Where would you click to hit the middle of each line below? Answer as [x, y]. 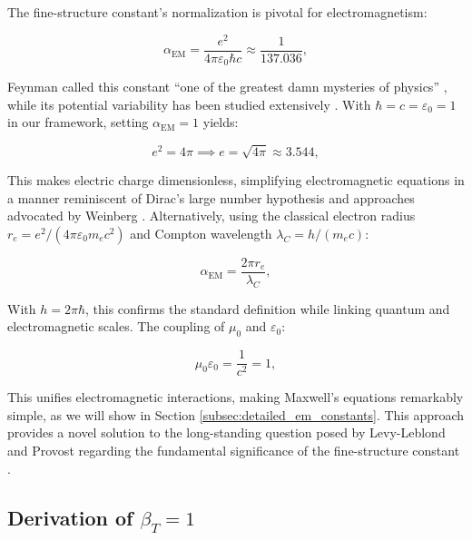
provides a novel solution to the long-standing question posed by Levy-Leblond [226, 432]
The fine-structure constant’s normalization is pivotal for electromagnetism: [217, 12]
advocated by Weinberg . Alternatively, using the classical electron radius [211, 216]
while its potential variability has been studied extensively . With [189, 104]
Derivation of [70, 517]
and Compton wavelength [201, 233]
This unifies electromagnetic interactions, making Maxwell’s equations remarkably [236, 397]
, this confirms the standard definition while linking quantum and [267, 308]
